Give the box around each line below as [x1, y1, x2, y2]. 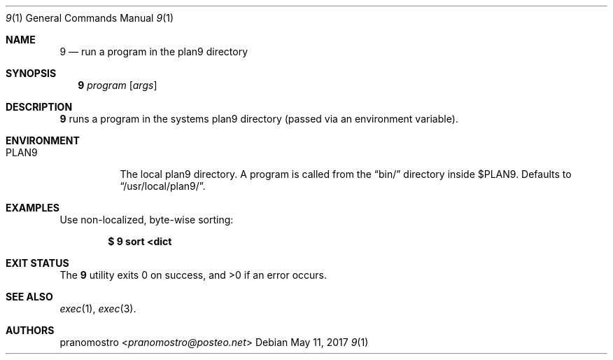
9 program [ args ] [78, 79, 157, 91]
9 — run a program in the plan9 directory [59, 46, 248, 57]
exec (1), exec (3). [59, 303, 136, 314]
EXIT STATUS [6, 257, 69, 269]
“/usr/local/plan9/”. [120, 180, 206, 192]
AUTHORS [6, 324, 55, 336]
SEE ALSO [6, 291, 53, 303]
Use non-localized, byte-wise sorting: [59, 214, 234, 226]
